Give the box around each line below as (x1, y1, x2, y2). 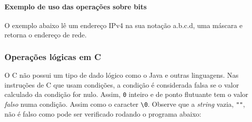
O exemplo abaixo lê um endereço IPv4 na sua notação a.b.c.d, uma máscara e (4, 20, 243, 30)
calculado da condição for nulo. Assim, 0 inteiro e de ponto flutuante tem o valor (4, 89, 249, 99)
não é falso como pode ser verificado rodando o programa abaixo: (4, 108, 201, 119)
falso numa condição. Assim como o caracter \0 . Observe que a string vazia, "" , (4, 99, 245, 109)
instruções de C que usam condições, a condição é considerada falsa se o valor (4, 79, 239, 90)
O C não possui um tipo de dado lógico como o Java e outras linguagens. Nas (4, 70, 239, 80)
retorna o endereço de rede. (4, 30, 87, 40)
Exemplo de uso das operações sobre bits (4, 1, 147, 11)
